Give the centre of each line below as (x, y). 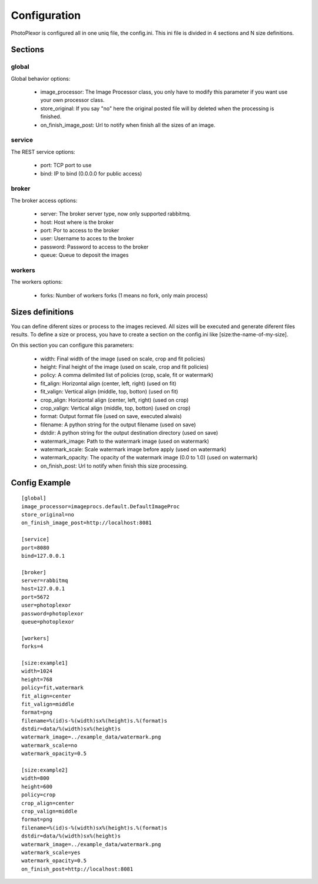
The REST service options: (43, 152)
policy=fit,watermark (52, 688)
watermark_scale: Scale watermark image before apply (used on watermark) (133, 449)
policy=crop (39, 795)
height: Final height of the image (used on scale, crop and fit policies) (125, 367)
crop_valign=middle (49, 811)
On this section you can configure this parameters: (72, 345)
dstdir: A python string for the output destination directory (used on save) (129, 433)
